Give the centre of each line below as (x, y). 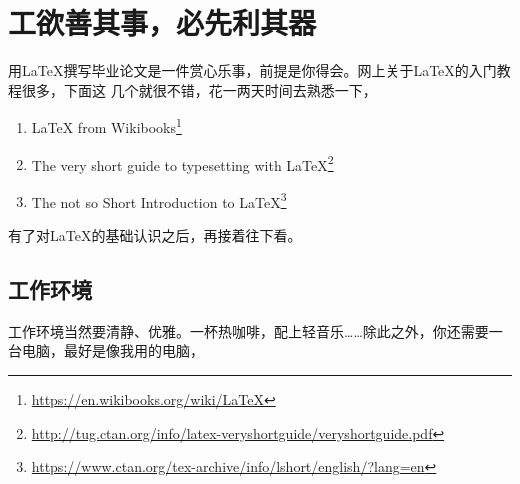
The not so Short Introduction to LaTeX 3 (159, 200)
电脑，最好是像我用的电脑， (112, 350)
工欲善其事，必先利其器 (162, 22)
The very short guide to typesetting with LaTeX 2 (182, 163)
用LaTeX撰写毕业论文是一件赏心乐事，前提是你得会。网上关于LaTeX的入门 (252, 70)
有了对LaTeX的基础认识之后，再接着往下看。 (155, 235)
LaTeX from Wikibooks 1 (106, 125)
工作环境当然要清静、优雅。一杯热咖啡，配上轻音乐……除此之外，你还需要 (248, 330)
